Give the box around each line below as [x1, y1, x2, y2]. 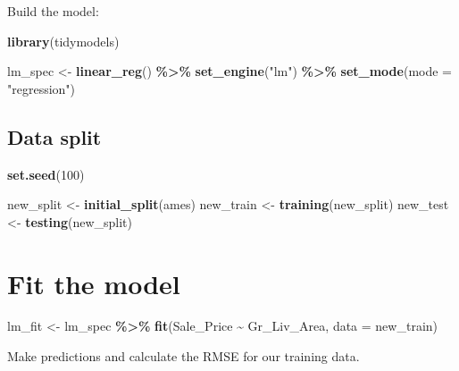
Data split [7, 122, 102, 150]
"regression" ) [7, 79, 76, 97]
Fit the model [7, 265, 180, 301]
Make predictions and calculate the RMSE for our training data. [7, 347, 360, 366]
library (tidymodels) [7, 31, 120, 50]
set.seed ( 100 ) [7, 164, 85, 183]
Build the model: [7, 2, 99, 20]
